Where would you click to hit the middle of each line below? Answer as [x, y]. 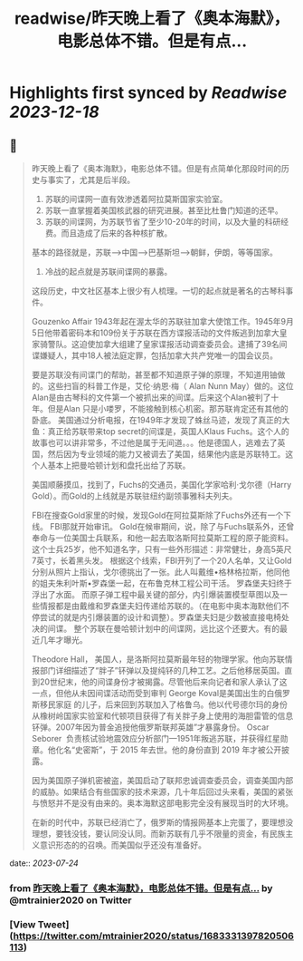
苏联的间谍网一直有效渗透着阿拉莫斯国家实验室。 [136, 199]
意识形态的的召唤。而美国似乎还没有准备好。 [123, 845]
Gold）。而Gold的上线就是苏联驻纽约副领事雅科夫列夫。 [134, 496]
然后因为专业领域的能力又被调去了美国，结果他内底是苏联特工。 [166, 454]
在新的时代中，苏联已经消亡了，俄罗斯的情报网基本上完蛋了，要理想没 [162, 822]
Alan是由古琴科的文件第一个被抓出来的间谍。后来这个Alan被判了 [151, 397]
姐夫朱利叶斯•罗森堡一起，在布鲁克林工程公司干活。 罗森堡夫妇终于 [166, 583]
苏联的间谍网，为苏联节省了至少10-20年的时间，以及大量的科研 [163, 222]
